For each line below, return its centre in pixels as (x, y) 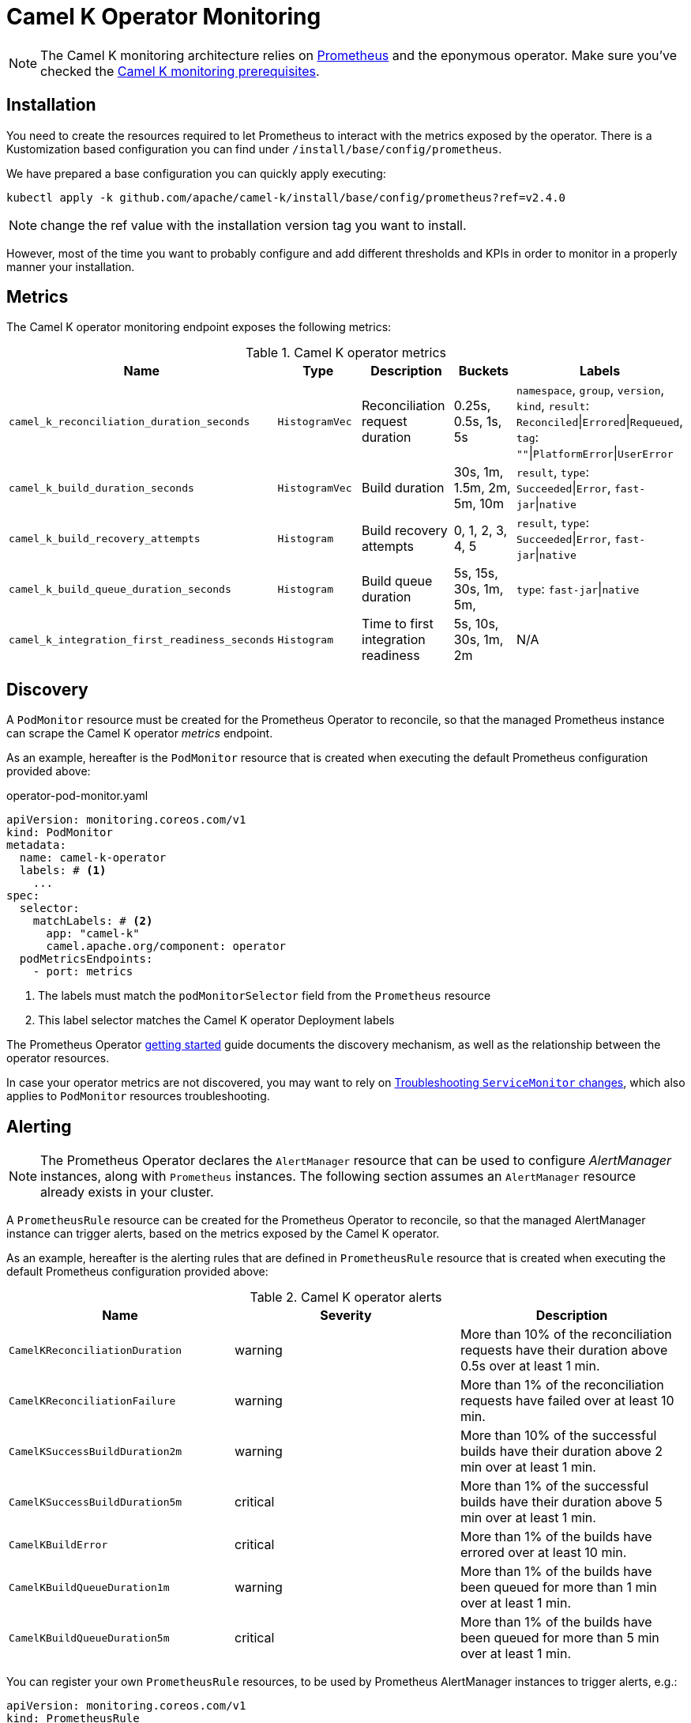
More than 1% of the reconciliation (562, 1385)
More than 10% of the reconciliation (566, 1335)
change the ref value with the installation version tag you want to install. (253, 225)
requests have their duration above (564, 1350)
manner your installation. (71, 266)
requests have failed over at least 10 (567, 1401)
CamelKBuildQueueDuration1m (89, 1587)
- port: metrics (83, 972)
